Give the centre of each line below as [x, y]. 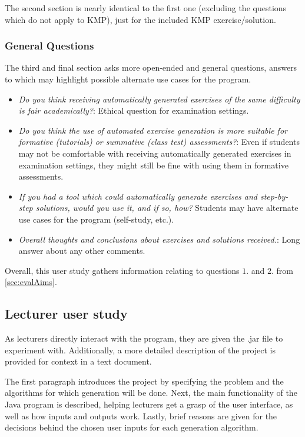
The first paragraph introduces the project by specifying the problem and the [144, 381]
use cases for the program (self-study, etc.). [96, 219]
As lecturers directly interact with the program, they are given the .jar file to [144, 338]
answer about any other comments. [82, 251]
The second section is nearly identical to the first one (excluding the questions [146, 8]
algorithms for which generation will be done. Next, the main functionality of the [151, 393]
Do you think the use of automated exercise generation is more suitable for [153, 130]
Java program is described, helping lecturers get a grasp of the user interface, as [149, 404]
